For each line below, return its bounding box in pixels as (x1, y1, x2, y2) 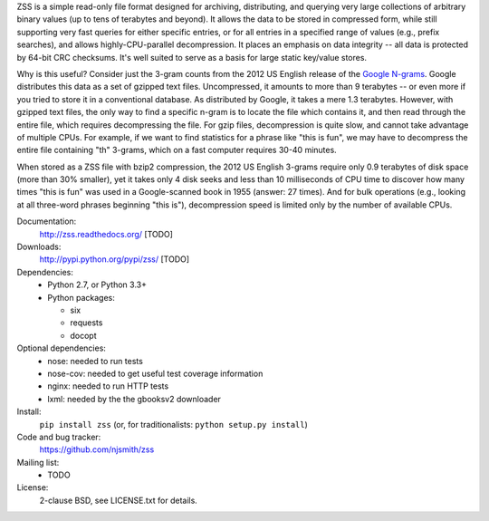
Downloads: (16, 241, 62, 253)
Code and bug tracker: (16, 431, 101, 442)
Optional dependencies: (16, 343, 106, 353)
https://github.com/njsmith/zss (39, 444, 155, 455)
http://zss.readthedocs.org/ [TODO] (39, 228, 174, 239)
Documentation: (16, 216, 77, 227)
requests (70, 317, 103, 328)
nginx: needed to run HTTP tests (47, 381, 169, 391)
